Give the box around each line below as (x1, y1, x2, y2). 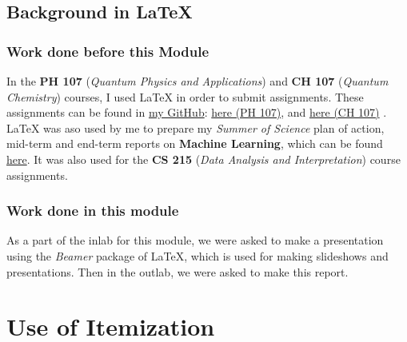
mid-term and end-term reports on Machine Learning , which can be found (6, 135, 383, 152)
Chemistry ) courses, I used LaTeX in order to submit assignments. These (6, 88, 364, 105)
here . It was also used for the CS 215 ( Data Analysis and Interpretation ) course (6, 150, 401, 167)
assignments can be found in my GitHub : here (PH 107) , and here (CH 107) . (6, 104, 387, 121)
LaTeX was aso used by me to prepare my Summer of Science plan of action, (6, 119, 385, 136)
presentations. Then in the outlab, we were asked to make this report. (6, 263, 349, 280)
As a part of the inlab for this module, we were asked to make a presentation (6, 232, 384, 249)
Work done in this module (6, 201, 179, 221)
